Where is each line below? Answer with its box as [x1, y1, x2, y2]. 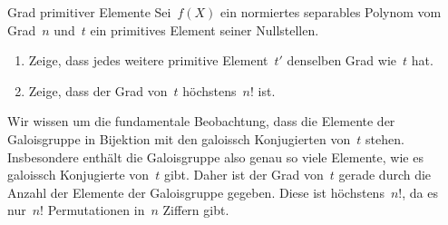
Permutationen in [47, 201, 145, 220]
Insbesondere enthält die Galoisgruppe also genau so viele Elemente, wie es [7, 147, 424, 166]
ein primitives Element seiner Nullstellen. [90, 20, 319, 39]
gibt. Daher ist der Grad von [163, 165, 324, 184]
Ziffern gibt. [162, 201, 229, 220]
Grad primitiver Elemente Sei [7, 3, 171, 21]
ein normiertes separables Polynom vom [220, 3, 442, 21]
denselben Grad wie [287, 51, 397, 70]
